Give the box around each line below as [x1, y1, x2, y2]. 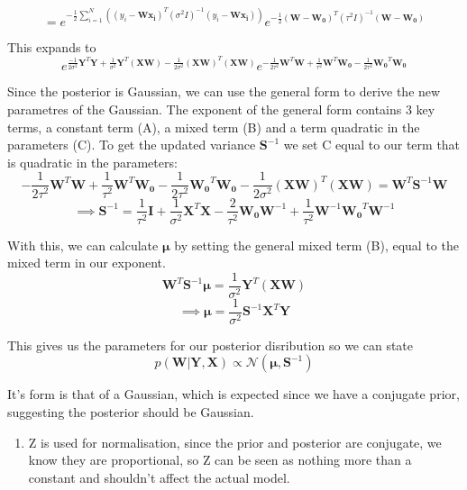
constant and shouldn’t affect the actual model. [28, 467, 290, 486]
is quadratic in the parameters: [7, 152, 178, 171]
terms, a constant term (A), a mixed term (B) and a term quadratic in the [7, 117, 420, 136]
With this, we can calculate [7, 235, 159, 254]
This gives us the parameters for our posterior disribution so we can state [7, 335, 414, 354]
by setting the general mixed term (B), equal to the [174, 235, 459, 254]
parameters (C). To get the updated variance [7, 135, 256, 154]
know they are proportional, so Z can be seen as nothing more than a [28, 450, 412, 469]
